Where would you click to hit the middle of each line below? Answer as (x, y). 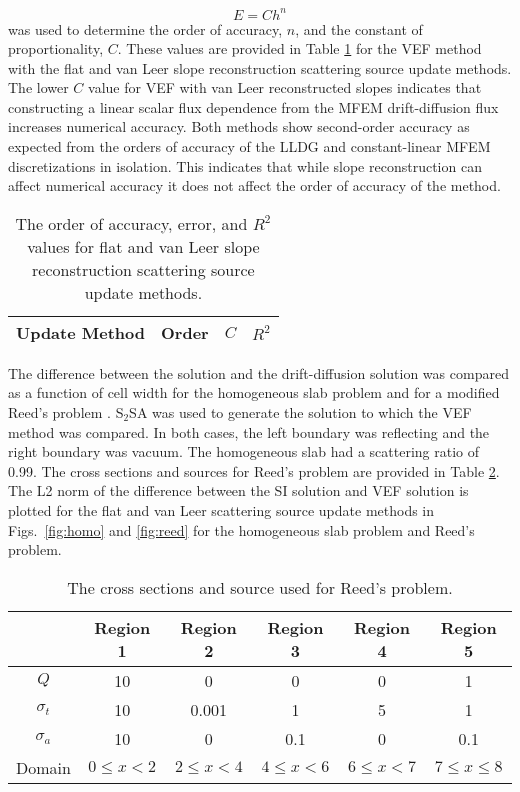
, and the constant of (359, 28)
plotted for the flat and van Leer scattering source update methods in (221, 510)
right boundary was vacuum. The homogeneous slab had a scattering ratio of (244, 451)
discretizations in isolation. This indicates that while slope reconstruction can (245, 165)
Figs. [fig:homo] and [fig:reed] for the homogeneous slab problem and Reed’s (241, 529)
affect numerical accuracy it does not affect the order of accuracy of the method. (254, 185)
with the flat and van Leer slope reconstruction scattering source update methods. (260, 67)
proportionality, (56, 48)
